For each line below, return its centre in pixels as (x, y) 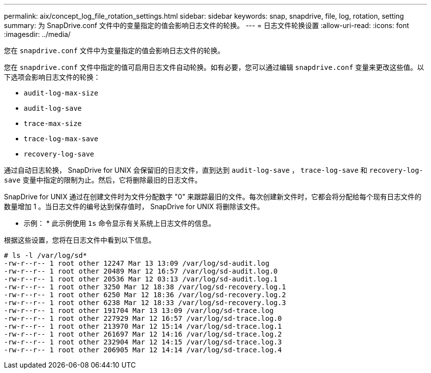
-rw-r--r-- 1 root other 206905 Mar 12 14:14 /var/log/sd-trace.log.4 (143, 350)
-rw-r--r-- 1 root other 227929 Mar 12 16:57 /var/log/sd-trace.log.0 (143, 318)
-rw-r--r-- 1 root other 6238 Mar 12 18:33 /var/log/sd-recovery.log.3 (145, 303)
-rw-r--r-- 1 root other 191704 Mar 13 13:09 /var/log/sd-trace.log (139, 311)
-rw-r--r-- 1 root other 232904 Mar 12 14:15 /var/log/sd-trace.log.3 (143, 342)
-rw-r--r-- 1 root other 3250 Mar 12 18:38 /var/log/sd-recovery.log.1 (145, 287)
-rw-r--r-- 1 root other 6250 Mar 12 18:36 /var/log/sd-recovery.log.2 (145, 295)
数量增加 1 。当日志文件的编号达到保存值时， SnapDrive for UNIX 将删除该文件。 (134, 206)
